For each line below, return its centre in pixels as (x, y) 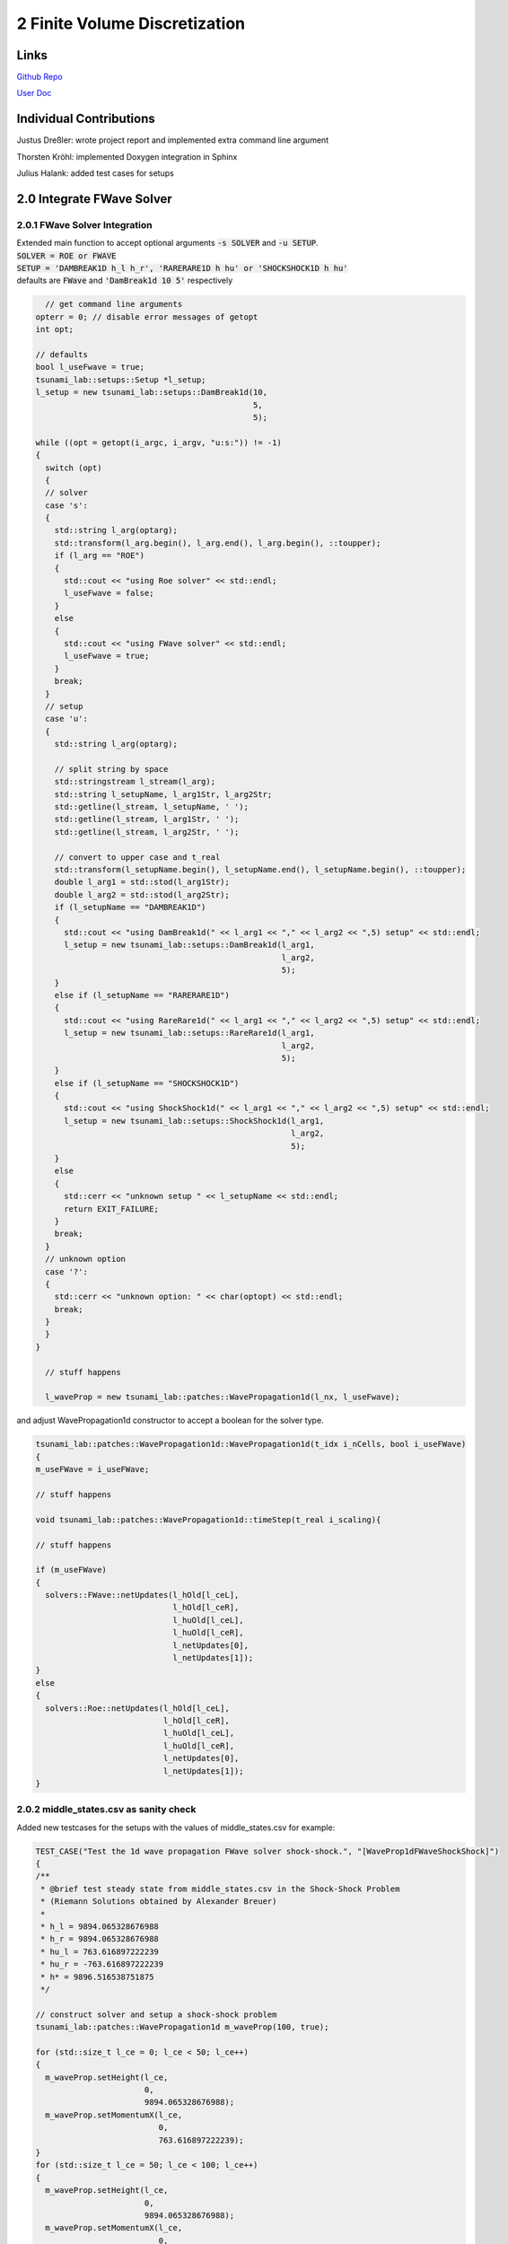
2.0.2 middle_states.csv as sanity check (106, 1810)
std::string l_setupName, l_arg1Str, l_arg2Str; (163, 794)
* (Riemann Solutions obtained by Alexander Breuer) (159, 1902)
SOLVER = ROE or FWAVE (66, 255)
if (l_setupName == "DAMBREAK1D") (130, 907)
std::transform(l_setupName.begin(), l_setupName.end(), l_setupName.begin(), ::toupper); (260, 870)
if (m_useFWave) (71, 1570)
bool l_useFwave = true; (90, 367)
